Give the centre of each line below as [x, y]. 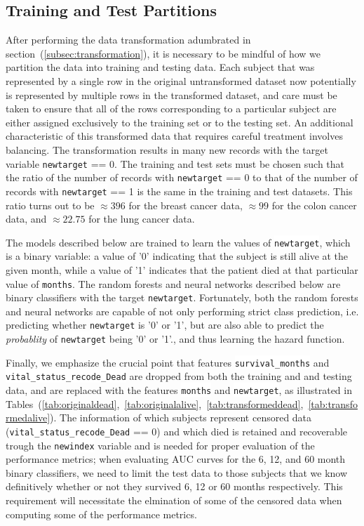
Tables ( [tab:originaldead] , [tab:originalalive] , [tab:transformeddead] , [155, 403]
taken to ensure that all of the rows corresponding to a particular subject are [171, 109]
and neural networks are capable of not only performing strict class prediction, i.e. [182, 311]
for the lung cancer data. [142, 219]
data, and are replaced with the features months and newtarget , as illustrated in [179, 390]
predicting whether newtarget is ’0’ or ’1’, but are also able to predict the [165, 325]
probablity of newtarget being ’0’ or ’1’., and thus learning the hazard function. [175, 339]
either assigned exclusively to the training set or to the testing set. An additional [180, 122]
